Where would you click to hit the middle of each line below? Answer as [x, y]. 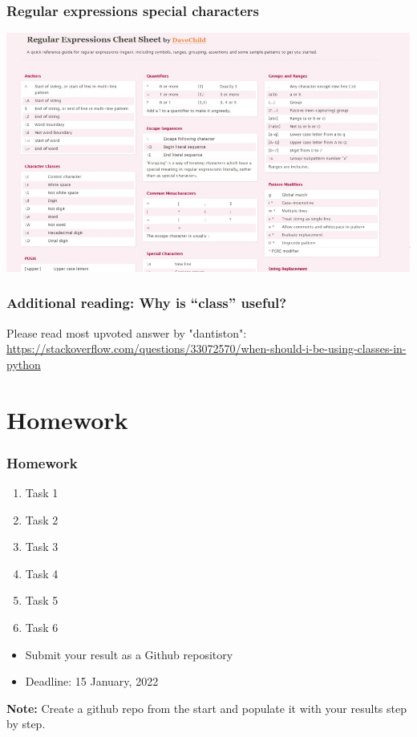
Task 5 [42, 600]
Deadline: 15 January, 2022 [92, 681]
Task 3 [42, 547]
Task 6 [42, 627]
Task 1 [42, 492]
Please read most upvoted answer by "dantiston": [127, 332]
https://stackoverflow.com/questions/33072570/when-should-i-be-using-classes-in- [206, 348]
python [24, 364]
